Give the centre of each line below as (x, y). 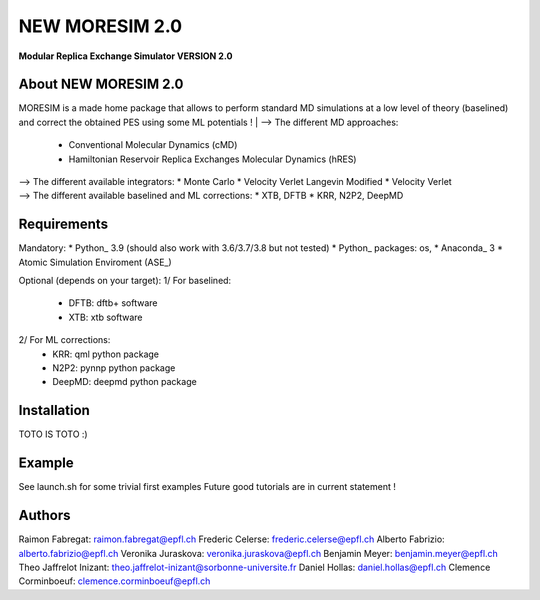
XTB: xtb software (105, 317)
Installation (54, 410)
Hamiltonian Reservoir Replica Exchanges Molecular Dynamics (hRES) (212, 159)
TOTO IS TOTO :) (53, 434)
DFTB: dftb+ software (113, 303)
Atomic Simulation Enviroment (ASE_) (95, 262)
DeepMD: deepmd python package (124, 382)
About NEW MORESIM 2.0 (101, 84)
